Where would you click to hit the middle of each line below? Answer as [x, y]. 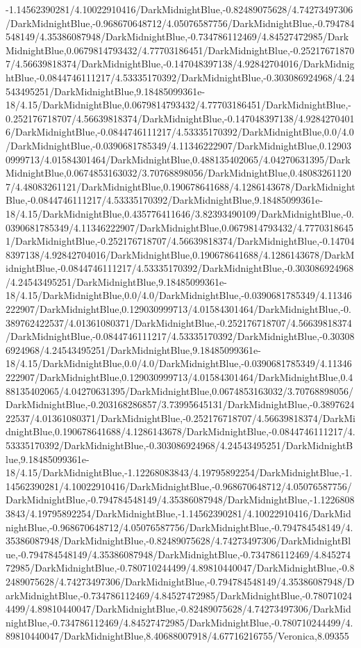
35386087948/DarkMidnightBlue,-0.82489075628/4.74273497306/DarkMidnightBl [178, 541]
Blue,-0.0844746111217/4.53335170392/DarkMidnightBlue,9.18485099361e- [165, 200]
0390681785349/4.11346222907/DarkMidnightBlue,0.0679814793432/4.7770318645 [179, 227]
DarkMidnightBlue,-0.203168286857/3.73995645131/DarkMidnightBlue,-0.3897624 [180, 404]
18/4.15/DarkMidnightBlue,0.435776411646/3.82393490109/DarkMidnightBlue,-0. [180, 213]
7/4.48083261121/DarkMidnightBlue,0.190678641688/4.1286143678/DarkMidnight [180, 186]
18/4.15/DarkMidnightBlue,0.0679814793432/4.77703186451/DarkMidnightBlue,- [178, 105]
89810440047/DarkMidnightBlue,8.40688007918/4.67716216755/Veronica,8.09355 [177, 636]
